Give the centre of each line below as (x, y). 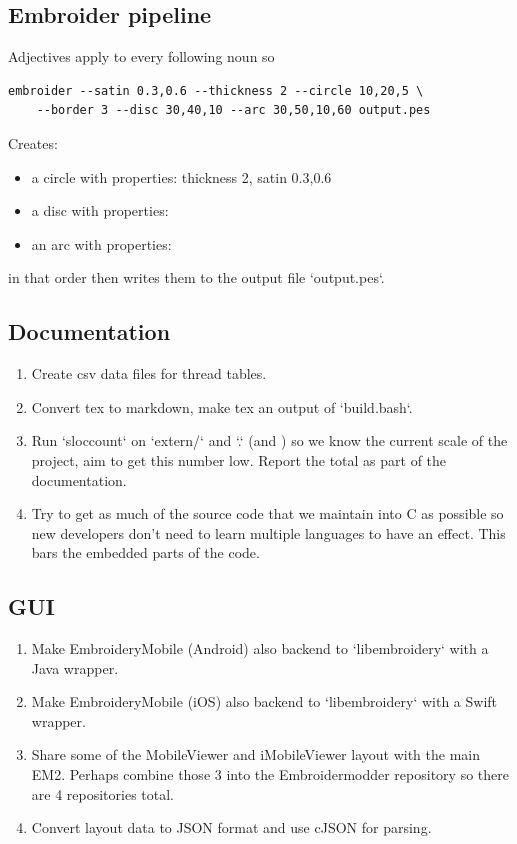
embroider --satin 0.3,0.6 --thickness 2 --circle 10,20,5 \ (216, 90)
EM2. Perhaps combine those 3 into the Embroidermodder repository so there (270, 774)
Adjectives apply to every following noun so (141, 56)
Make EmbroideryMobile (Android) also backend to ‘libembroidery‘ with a (260, 648)
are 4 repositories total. (103, 793)
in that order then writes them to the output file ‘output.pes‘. (196, 277)
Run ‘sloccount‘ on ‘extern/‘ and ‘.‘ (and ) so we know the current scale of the (269, 440)
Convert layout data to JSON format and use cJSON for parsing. (231, 827)
